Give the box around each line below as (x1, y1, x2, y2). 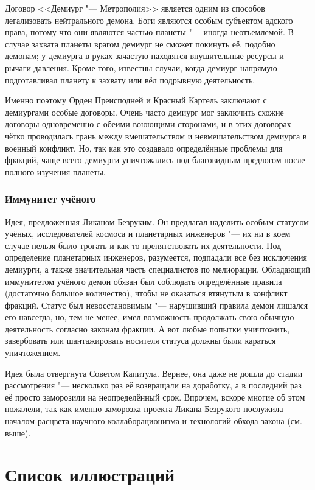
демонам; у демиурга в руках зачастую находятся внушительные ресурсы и (5, 49, 284, 62)
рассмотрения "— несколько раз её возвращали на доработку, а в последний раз (5, 379, 302, 391)
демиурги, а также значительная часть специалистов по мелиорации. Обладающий (5, 262, 311, 275)
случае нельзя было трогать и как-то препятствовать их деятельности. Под (5, 239, 282, 251)
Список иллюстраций (5, 462, 175, 487)
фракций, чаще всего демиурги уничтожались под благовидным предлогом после (5, 153, 305, 166)
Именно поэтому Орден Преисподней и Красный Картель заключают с (5, 94, 267, 107)
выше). (5, 426, 31, 439)
